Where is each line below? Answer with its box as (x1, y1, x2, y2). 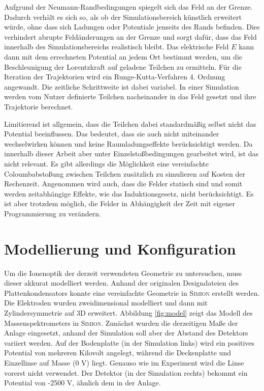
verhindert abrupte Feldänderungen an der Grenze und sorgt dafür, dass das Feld (4, 31, 257, 42)
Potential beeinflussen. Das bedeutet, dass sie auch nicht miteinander (4, 128, 219, 139)
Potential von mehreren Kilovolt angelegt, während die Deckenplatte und (4, 347, 231, 358)
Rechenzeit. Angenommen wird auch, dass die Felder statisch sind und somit (4, 178, 243, 189)
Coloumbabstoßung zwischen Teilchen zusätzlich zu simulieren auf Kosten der (4, 168, 245, 179)
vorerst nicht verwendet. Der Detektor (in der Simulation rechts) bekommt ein (4, 367, 248, 378)
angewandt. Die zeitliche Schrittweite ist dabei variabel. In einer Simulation (4, 81, 239, 92)
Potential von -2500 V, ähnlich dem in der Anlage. (4, 377, 161, 388)
